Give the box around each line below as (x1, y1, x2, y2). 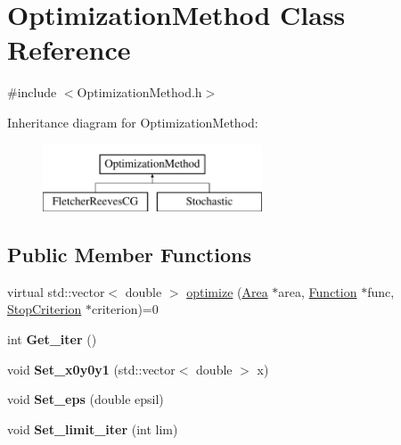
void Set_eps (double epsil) (7, 390, 164, 408)
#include (7, 83, 57, 102)
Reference (7, 31, 131, 68)
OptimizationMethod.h (77, 83, 202, 102)
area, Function (278, 282, 357, 301)
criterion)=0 (92, 300, 159, 318)
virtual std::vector (7, 282, 105, 301)
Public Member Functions (7, 241, 251, 268)
